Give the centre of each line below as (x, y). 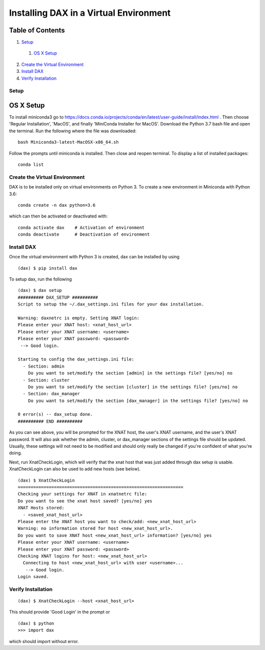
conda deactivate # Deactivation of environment (84, 234)
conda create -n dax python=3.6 (57, 205)
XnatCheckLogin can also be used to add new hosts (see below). (75, 469)
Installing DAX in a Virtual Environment (90, 13)
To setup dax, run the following (40, 279)
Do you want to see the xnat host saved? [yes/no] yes (85, 501)
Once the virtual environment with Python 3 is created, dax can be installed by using (94, 257)
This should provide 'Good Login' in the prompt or (60, 612)
